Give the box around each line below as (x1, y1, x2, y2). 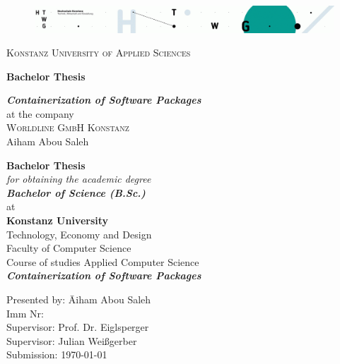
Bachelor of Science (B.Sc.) (6, 185, 146, 200)
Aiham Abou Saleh (6, 134, 89, 149)
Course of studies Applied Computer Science (6, 254, 199, 269)
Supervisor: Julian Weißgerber (6, 333, 137, 348)
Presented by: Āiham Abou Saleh (6, 292, 151, 306)
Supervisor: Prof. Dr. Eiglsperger (6, 320, 149, 334)
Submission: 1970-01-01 (6, 347, 107, 362)
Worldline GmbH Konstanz (6, 120, 129, 135)
